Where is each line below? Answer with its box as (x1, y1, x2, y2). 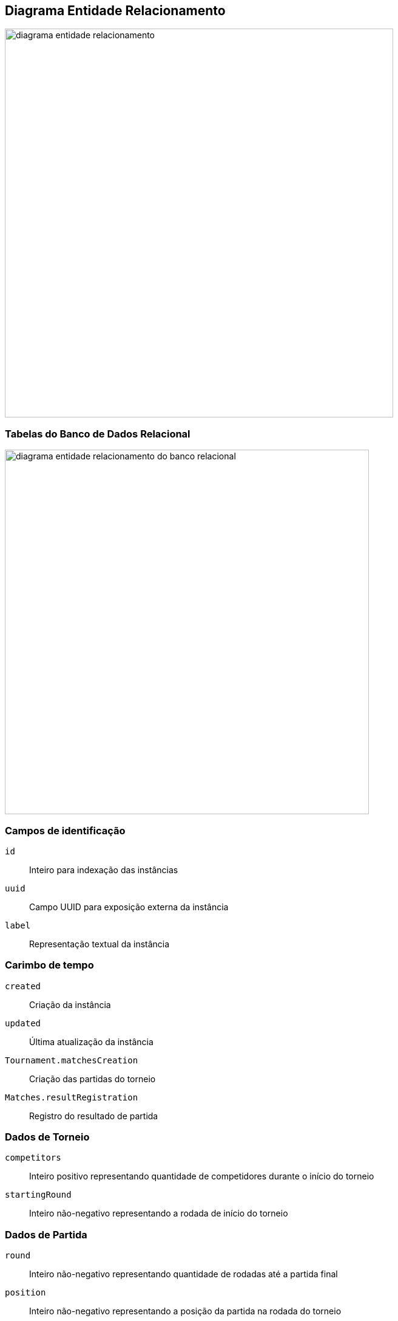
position (5, 1288, 46, 1298)
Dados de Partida (5, 1228, 87, 1241)
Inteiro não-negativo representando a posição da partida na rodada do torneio (29, 1306, 342, 1317)
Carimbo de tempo (5, 959, 94, 972)
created (5, 981, 41, 991)
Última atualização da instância (29, 1036, 153, 1047)
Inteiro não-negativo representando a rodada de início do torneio (29, 1208, 288, 1219)
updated (5, 1018, 41, 1028)
